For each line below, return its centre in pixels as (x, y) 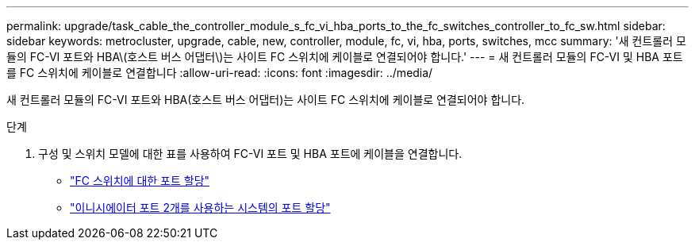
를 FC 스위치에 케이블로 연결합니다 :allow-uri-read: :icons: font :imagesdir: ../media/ (220, 73)
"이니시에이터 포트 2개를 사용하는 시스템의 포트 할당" (200, 208)
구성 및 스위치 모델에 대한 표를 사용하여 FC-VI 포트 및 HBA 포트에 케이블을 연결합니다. (250, 154)
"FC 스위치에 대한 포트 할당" (140, 181)
